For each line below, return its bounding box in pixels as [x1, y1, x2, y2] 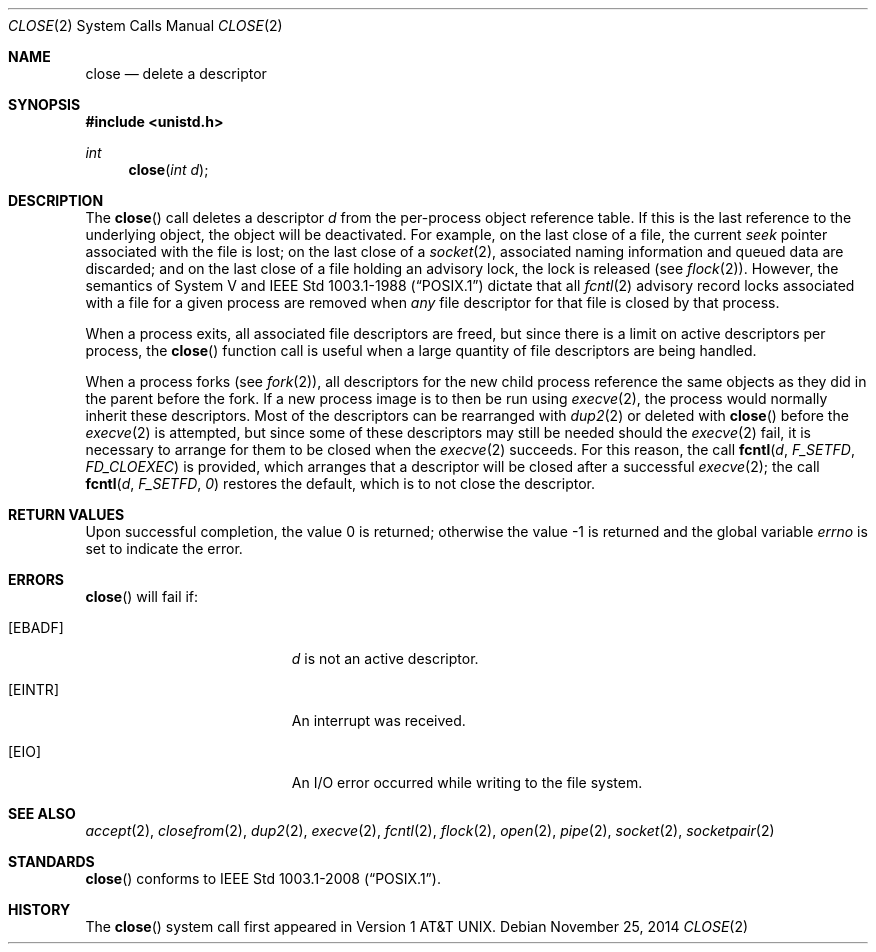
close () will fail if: [85, 588, 199, 605]
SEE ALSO [8, 805, 76, 822]
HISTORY [8, 901, 71, 918]
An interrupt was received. [291, 712, 466, 729]
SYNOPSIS [8, 96, 81, 113]
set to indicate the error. [85, 540, 243, 557]
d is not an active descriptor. [291, 650, 479, 667]
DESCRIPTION [8, 192, 104, 209]
